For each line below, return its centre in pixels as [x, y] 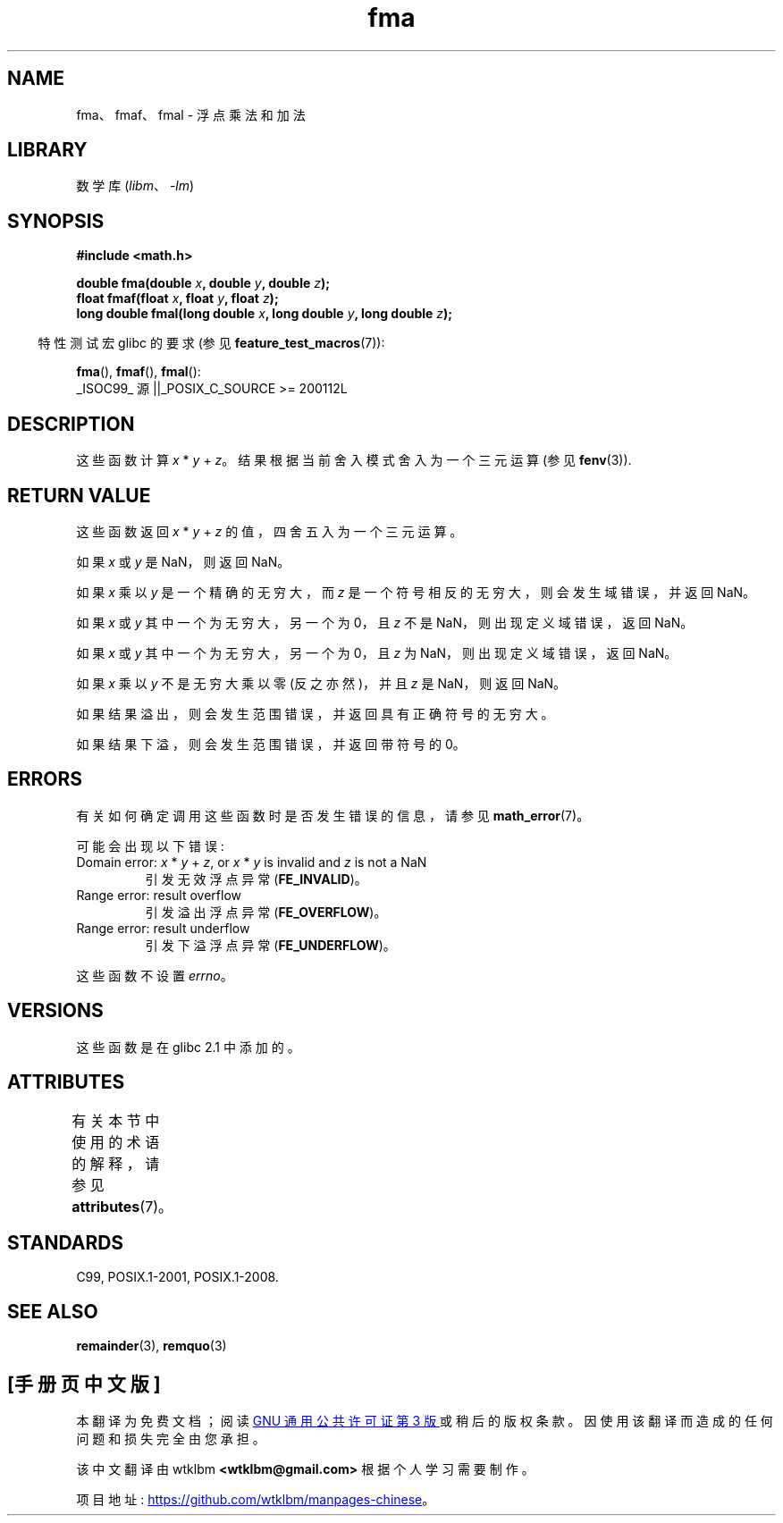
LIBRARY [47, 150]
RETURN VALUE [79, 495]
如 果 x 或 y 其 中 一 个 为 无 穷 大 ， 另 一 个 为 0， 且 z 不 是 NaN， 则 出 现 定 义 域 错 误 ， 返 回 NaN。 [385, 622]
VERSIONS [55, 1011]
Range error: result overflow [159, 895]
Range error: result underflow [163, 928]
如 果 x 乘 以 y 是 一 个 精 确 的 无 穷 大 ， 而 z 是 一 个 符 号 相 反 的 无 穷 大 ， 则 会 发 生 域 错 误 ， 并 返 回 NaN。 [416, 592]
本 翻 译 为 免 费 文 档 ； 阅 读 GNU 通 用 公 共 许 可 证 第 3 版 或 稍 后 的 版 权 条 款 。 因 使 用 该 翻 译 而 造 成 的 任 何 [425, 1421]
